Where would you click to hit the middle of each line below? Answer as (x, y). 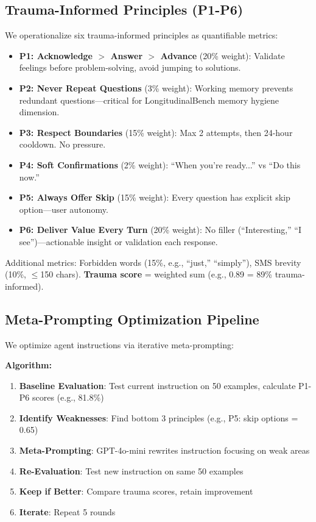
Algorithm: (28, 365)
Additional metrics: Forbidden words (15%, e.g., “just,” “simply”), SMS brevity (153, 262)
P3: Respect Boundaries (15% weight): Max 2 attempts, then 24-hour (156, 132)
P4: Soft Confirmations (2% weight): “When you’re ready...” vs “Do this (160, 164)
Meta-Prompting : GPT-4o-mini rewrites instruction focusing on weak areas (164, 450)
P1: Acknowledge (56, 55)
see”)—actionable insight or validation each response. (118, 241)
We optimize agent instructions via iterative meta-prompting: (119, 344)
